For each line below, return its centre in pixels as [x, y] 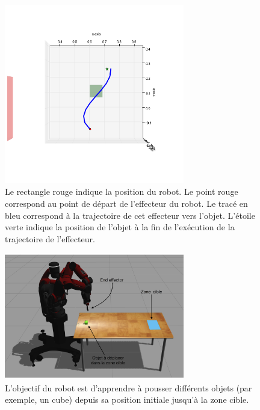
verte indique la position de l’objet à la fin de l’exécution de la [120, 227]
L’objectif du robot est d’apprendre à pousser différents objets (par [128, 387]
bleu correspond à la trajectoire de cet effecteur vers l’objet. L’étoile [130, 215]
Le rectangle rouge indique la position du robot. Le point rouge [122, 191]
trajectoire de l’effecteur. [50, 238]
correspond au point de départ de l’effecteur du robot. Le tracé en [126, 203]
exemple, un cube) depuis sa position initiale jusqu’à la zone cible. [127, 399]
